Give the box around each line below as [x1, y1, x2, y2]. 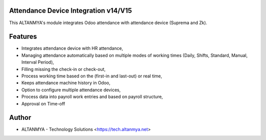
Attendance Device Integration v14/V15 [9, 6, 133, 15]
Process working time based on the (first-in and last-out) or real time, [21, 73, 163, 79]
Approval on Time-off [21, 101, 66, 106]
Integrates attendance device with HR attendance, [21, 45, 123, 51]
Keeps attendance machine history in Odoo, [21, 80, 111, 86]
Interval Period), [21, 59, 54, 65]
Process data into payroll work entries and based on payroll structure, [21, 94, 163, 100]
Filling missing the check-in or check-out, [21, 66, 106, 72]
